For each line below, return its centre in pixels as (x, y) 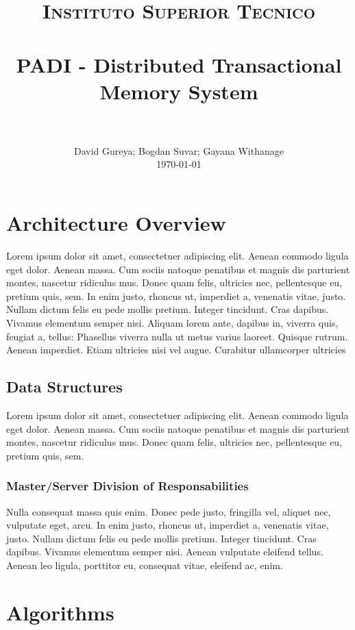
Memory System (179, 91)
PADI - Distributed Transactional (179, 64)
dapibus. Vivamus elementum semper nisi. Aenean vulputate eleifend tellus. (165, 552)
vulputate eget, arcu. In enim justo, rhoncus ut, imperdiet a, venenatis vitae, (168, 525)
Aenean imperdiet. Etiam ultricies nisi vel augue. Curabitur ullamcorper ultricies (176, 350)
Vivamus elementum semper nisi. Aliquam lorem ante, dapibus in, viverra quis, (172, 322)
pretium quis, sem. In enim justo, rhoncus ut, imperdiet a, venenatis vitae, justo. (176, 295)
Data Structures (64, 387)
